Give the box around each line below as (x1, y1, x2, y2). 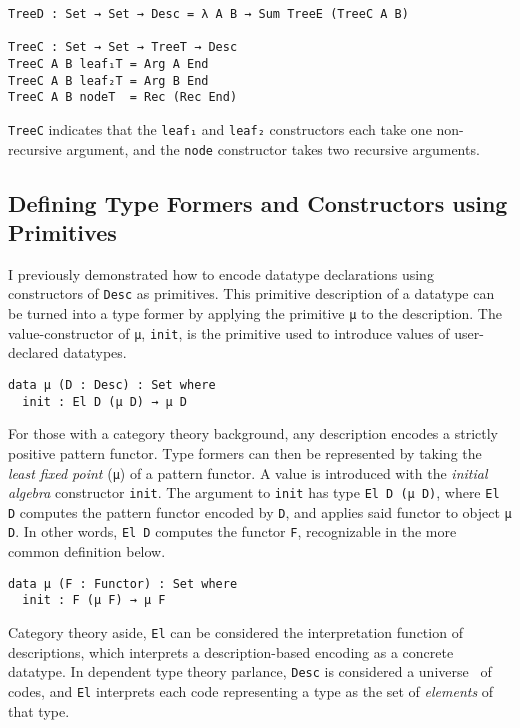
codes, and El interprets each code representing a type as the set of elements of (8, 680, 494, 701)
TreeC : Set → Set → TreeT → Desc (8, 40, 238, 55)
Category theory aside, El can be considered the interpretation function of (8, 622, 463, 643)
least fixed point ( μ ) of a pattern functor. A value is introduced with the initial (8, 462, 488, 483)
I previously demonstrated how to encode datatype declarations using (8, 263, 434, 284)
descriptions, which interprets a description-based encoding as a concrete (8, 641, 454, 662)
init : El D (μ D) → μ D (22, 394, 187, 409)
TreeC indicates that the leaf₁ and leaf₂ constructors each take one (8, 118, 432, 139)
